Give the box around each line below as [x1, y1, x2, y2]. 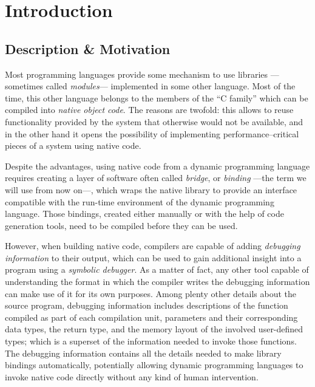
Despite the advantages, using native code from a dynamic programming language [5, 159, 310, 172]
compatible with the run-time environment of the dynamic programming [5, 195, 274, 208]
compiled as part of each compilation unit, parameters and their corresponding [5, 310, 298, 323]
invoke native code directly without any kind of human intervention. [5, 370, 259, 383]
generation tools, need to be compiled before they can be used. [5, 219, 238, 231]
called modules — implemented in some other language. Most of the [46, 80, 296, 92]
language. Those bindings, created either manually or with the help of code [5, 207, 284, 220]
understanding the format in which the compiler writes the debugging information [5, 275, 310, 288]
